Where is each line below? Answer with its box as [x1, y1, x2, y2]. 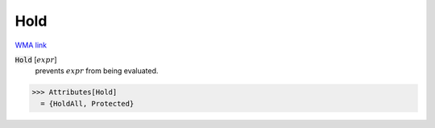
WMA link [14, 40, 48, 50]
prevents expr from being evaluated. [35, 66, 159, 76]
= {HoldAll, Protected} [40, 99, 135, 108]
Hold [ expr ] [14, 55, 57, 64]
